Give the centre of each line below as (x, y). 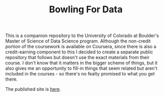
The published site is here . (33, 89)
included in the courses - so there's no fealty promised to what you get (80, 74)
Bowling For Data (86, 9)
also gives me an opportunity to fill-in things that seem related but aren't (81, 68)
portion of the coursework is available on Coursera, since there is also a (81, 47)
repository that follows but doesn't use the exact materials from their (77, 57)
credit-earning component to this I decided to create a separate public (79, 52)
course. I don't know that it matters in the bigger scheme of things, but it (81, 63)
